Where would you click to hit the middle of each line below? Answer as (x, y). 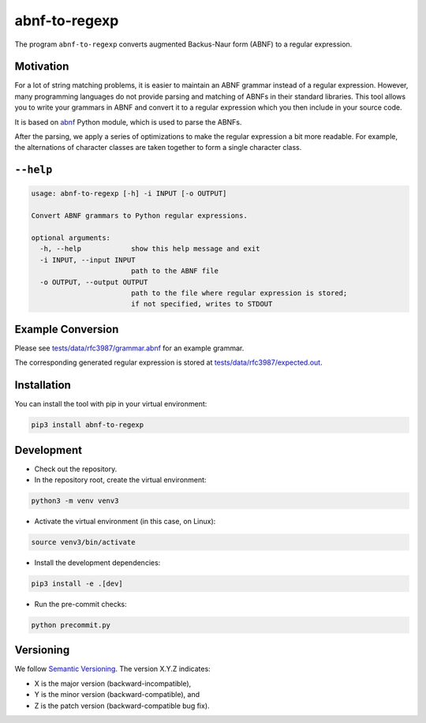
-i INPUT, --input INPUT (88, 260)
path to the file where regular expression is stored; (239, 293)
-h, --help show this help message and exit (150, 249)
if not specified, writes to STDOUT (202, 304)
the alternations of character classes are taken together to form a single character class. (158, 148)
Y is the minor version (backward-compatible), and (117, 695)
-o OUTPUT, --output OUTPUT (94, 282)
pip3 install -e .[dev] (77, 583)
